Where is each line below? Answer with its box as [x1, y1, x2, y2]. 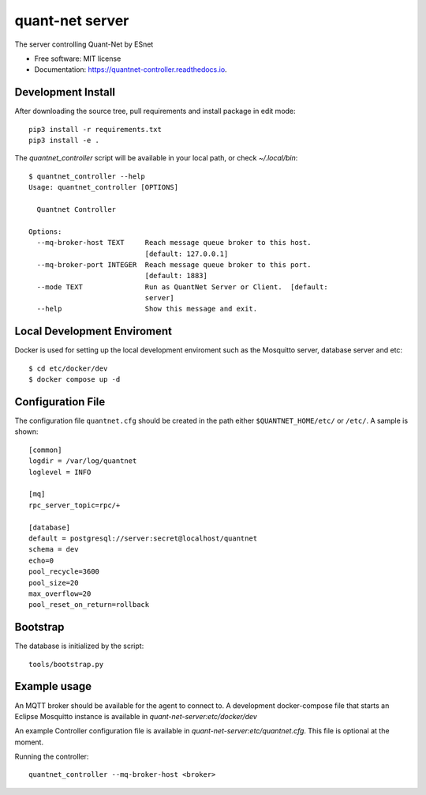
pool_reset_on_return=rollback [28, 601, 150, 609]
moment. [14, 737, 43, 747]
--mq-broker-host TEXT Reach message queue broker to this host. [36, 238, 312, 247]
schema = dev [28, 545, 79, 554]
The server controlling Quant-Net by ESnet [14, 40, 154, 49]
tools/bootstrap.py [28, 660, 104, 669]
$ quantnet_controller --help [28, 171, 146, 181]
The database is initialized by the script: [14, 641, 144, 651]
